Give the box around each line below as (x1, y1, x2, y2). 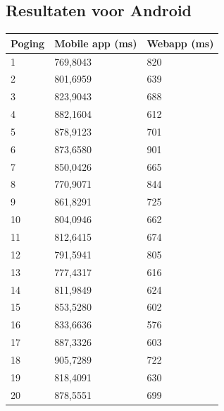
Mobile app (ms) (54, 35, 137, 50)
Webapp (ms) (147, 35, 214, 50)
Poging (11, 35, 45, 50)
